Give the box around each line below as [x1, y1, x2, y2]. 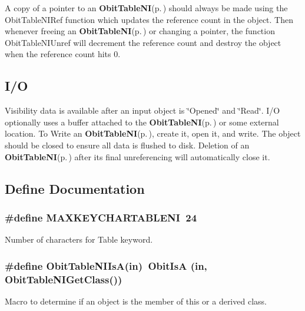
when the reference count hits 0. [5, 48, 121, 60]
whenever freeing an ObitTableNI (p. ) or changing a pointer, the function [5, 25, 275, 37]
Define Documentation [5, 179, 145, 197]
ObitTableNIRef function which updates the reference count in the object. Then [5, 13, 293, 25]
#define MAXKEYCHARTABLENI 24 [5, 210, 197, 224]
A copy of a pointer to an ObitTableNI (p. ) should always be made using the [5, 2, 288, 14]
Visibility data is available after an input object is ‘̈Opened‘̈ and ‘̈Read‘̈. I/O [5, 104, 280, 117]
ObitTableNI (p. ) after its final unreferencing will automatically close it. [5, 150, 270, 163]
